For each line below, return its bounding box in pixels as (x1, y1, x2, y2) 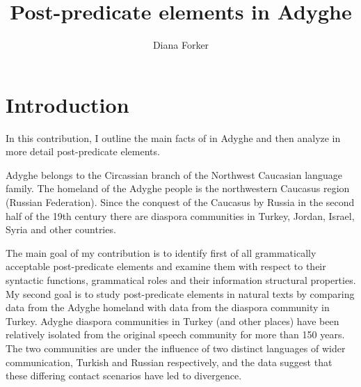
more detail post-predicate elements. (6, 144, 160, 159)
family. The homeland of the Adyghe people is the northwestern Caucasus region (6, 181, 350, 196)
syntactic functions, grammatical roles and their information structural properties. (6, 273, 356, 287)
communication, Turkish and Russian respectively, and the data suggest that (6, 354, 332, 369)
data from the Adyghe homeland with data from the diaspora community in (6, 300, 330, 315)
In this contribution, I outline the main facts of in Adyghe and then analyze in (6, 130, 341, 145)
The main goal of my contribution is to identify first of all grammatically (6, 245, 316, 260)
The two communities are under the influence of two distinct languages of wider (6, 340, 346, 355)
